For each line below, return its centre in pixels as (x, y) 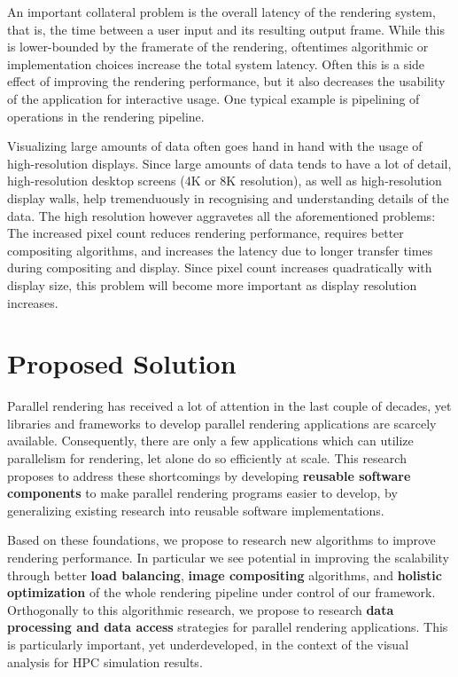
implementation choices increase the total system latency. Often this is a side (216, 63)
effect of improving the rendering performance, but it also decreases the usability (226, 81)
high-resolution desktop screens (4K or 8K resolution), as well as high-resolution (225, 181)
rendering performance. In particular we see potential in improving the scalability (229, 557)
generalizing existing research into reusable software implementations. (196, 510)
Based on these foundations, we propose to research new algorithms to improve (221, 540)
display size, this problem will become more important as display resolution (212, 284)
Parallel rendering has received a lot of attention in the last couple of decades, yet (229, 406)
